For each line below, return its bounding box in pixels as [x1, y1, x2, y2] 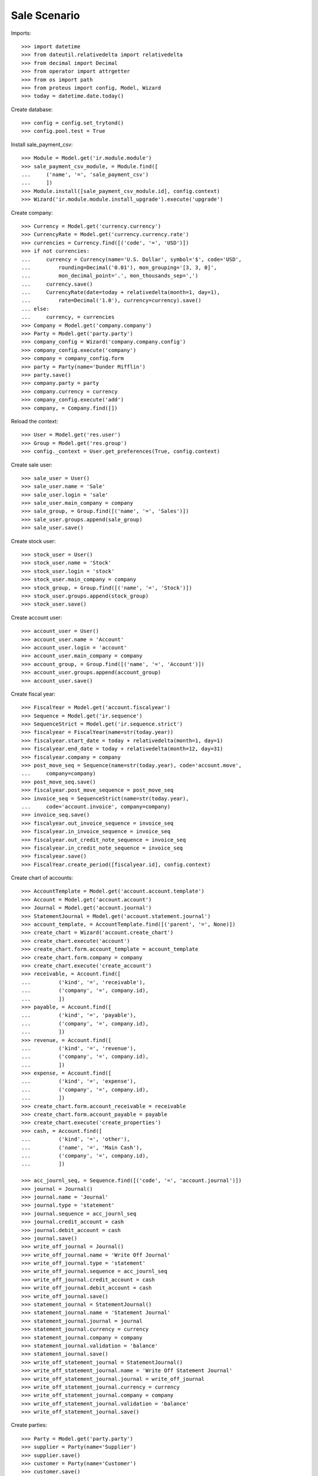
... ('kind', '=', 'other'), [21, 1136, 131, 1142]
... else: [21, 305, 49, 312]
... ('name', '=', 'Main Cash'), [21, 1144, 143, 1151]
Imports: [11, 30, 32, 37]
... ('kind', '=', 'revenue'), [21, 1045, 137, 1052]
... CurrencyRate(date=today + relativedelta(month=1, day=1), [21, 289, 220, 296]
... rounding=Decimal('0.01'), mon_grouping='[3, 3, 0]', [21, 264, 217, 271]
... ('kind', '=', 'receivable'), [21, 979, 146, 985]
